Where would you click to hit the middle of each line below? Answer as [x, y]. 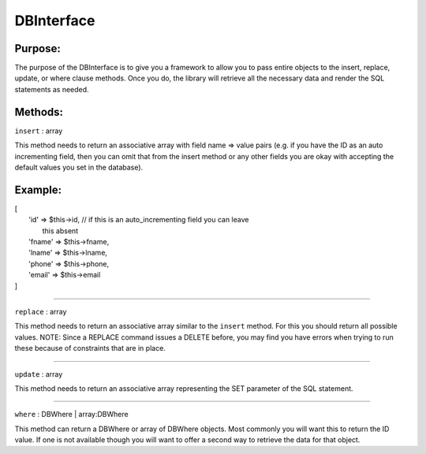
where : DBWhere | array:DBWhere [72, 415]
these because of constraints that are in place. [90, 348]
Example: [38, 190]
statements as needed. [52, 89]
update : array [39, 374]
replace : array [41, 311]
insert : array [39, 131]
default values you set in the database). [79, 167]
